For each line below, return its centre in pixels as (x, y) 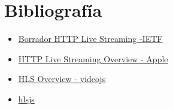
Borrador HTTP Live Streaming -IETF (90, 39)
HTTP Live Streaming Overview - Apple (93, 58)
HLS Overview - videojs (62, 79)
